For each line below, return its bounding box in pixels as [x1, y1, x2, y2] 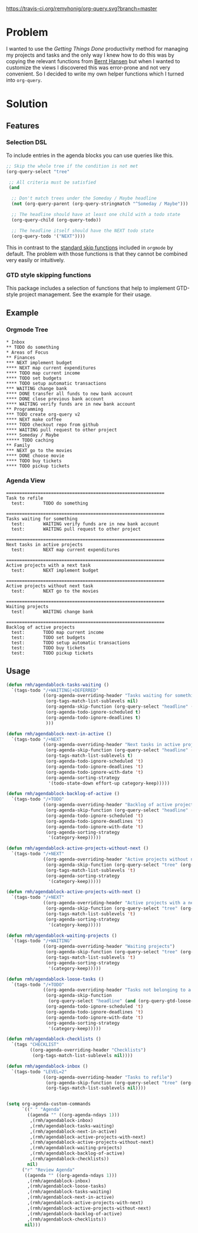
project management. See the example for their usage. [19, 290, 152, 297]
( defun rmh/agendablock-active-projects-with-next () [6, 889, 141, 895]
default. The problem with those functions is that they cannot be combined [6, 250, 188, 257]
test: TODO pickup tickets [11, 650, 94, 656]
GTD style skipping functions [6, 271, 91, 279]
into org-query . [6, 76, 42, 83]
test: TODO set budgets [11, 635, 85, 640]
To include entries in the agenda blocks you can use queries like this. [6, 152, 174, 159]
